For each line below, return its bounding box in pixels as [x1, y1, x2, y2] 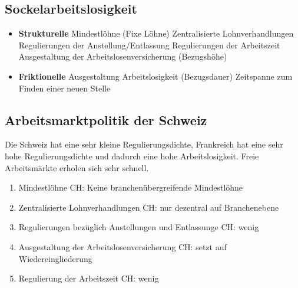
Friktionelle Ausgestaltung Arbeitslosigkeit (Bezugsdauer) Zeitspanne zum [18, 70, 293, 82]
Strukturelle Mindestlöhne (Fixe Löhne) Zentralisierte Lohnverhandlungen [18, 27, 294, 40]
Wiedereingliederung [18, 252, 92, 264]
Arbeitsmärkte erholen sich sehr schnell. [5, 161, 149, 174]
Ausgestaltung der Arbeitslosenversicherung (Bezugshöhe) [18, 50, 227, 63]
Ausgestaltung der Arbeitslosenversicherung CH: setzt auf [18, 240, 227, 253]
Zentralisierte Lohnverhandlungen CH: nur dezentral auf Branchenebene [18, 201, 279, 213]
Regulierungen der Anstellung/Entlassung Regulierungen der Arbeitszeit [18, 38, 280, 51]
